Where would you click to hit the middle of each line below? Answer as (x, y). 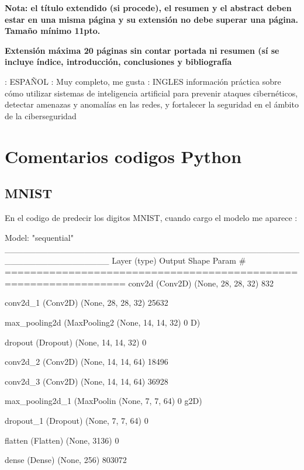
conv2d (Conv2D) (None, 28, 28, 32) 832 (201, 283)
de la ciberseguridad (41, 115)
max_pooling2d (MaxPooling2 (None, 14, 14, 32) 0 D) (103, 322)
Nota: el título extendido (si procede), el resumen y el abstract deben (148, 8)
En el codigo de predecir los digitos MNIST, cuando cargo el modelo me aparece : (151, 217)
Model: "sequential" (39, 237)
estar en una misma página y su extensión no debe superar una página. (151, 19)
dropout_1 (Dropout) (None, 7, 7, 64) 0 (77, 421)
